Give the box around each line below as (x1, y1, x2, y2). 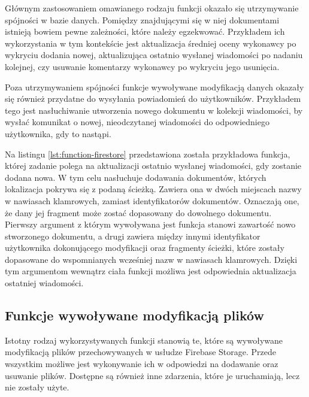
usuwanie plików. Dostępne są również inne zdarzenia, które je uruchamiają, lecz (5, 369, 300, 381)
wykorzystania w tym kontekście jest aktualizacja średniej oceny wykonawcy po (5, 37, 296, 49)
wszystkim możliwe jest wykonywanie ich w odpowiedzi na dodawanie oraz (5, 357, 278, 370)
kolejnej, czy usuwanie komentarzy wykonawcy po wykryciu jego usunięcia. (5, 60, 280, 72)
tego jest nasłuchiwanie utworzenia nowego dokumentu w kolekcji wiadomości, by (5, 104, 303, 116)
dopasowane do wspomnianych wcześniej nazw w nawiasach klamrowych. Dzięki (5, 253, 298, 265)
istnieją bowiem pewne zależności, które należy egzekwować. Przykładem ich (5, 25, 285, 38)
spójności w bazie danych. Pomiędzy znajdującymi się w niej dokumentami (5, 13, 280, 26)
